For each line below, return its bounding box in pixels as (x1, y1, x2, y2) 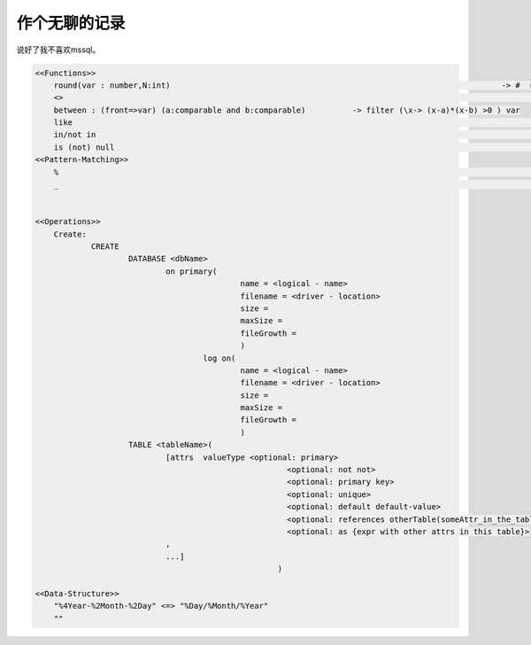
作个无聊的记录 (16, 13, 126, 33)
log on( (203, 353, 236, 363)
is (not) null (53, 142, 115, 152)
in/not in (53, 129, 96, 140)
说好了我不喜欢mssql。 (16, 44, 101, 55)
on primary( (165, 266, 218, 276)
